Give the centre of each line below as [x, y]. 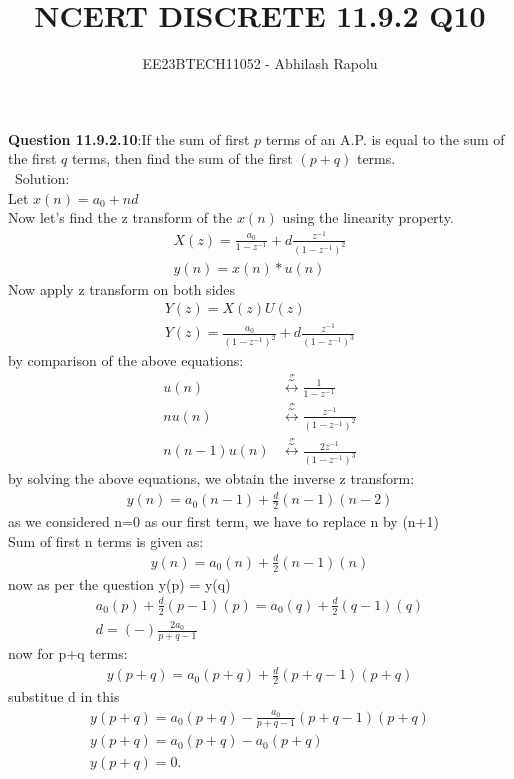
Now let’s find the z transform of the [120, 217]
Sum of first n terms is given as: [106, 540]
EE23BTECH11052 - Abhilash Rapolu [260, 63]
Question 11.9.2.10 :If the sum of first [129, 138]
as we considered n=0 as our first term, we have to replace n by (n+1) [223, 521]
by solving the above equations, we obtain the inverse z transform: [211, 478]
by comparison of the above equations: [126, 360]
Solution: [42, 177]
